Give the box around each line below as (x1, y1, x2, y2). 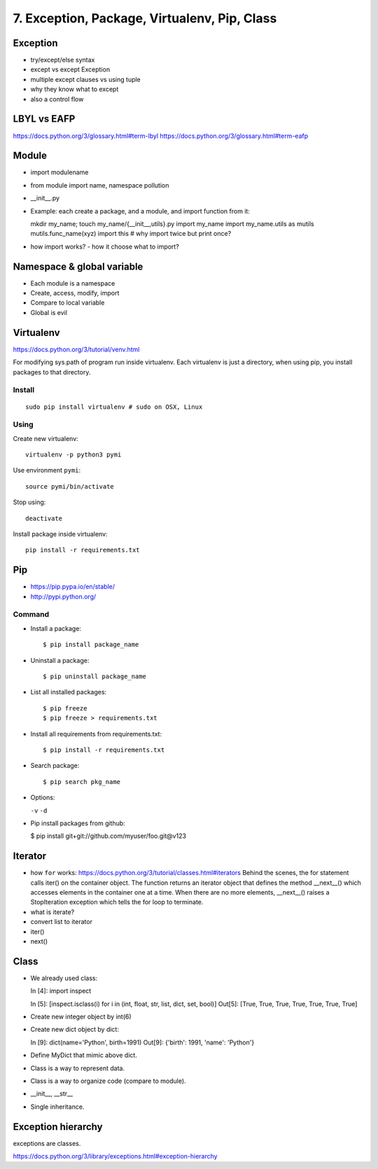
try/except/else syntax (30, 56, 95, 64)
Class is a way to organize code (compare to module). (30, 1077, 186, 1085)
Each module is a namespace (30, 279, 115, 287)
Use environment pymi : (13, 466, 81, 475)
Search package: (30, 762, 80, 770)
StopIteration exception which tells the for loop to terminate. (30, 898, 204, 906)
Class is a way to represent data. (30, 1064, 125, 1072)
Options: (30, 793, 55, 801)
